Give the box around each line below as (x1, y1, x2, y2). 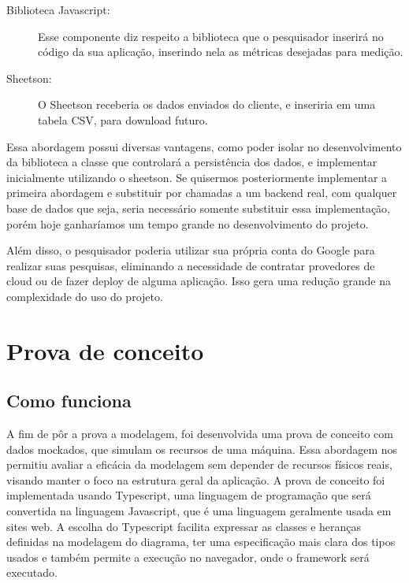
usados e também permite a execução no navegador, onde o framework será (6, 548, 370, 565)
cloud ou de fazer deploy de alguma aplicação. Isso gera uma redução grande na (6, 273, 391, 289)
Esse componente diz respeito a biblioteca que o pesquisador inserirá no (38, 28, 384, 44)
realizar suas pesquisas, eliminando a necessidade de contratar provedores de (6, 257, 375, 273)
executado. (6, 564, 58, 581)
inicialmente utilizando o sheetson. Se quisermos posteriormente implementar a (6, 169, 388, 185)
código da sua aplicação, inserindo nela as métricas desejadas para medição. (38, 43, 403, 60)
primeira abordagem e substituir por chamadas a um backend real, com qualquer (6, 184, 397, 201)
